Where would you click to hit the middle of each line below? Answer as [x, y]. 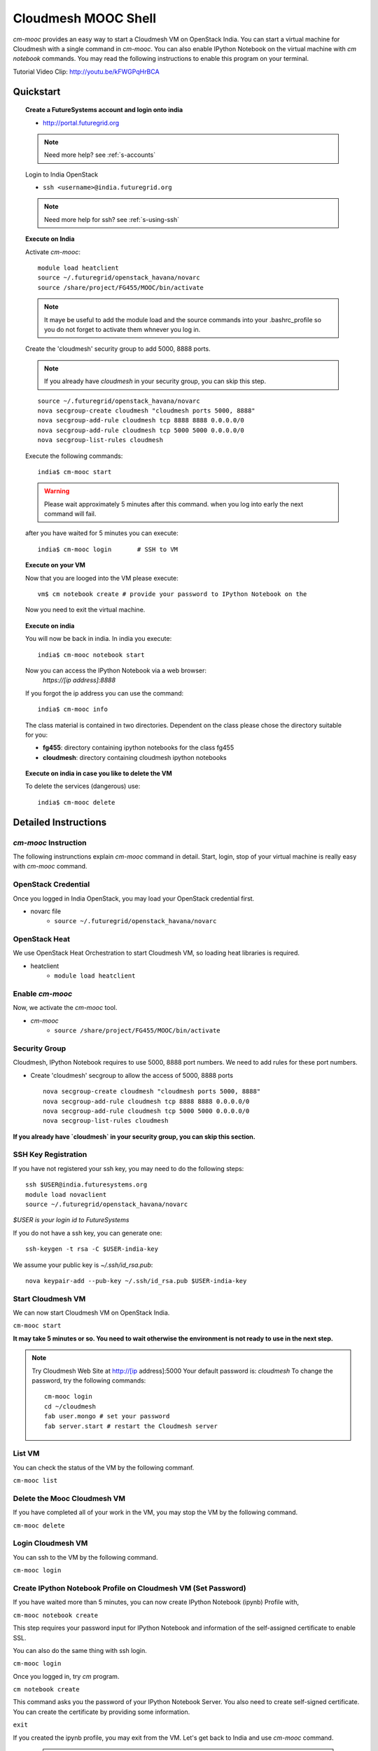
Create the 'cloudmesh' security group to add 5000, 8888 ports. [118, 349]
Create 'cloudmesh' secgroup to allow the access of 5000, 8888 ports [132, 1075]
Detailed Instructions [60, 822]
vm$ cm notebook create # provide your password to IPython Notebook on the [172, 594]
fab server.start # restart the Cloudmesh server [131, 1426]
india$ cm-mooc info [73, 710]
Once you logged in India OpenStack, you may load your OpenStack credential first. [134, 898]
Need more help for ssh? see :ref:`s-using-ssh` [112, 219]
